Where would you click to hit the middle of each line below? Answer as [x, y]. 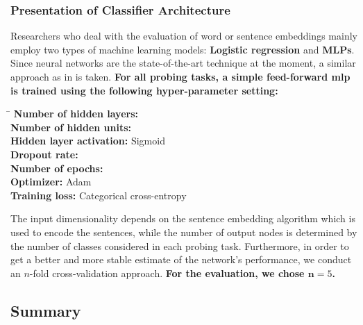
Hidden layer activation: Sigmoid [88, 141]
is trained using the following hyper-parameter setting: [144, 90]
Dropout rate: [44, 154]
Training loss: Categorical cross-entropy [99, 195]
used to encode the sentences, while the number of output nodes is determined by [184, 232]
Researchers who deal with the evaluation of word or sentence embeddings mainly [184, 36]
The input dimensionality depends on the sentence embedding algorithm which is [183, 218]
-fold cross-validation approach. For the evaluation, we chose [167, 273]
